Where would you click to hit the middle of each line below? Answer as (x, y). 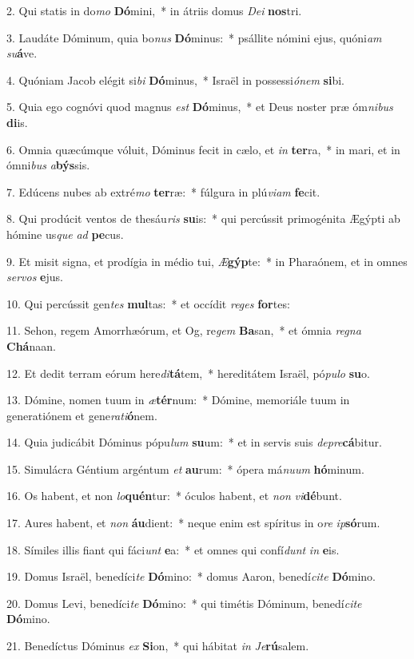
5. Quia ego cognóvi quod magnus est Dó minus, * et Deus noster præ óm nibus (200, 107)
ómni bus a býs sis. (48, 165)
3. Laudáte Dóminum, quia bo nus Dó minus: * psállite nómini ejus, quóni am (194, 37)
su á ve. (22, 53)
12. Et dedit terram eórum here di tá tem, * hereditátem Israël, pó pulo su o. (188, 373)
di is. (17, 122)
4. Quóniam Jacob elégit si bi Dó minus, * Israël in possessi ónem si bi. (175, 79)
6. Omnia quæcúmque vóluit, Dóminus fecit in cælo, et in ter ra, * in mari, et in (203, 149)
